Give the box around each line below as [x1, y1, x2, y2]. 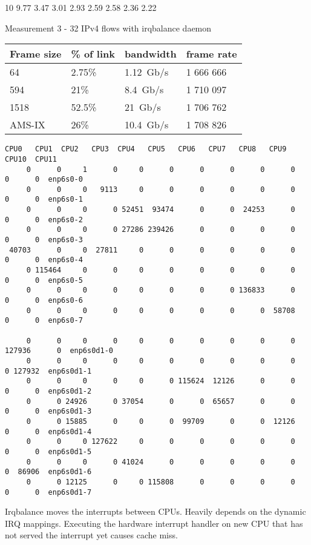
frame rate [186, 47, 237, 61]
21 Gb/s [125, 100, 161, 114]
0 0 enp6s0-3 [5, 236, 83, 245]
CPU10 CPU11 [5, 154, 57, 163]
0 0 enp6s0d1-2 [5, 386, 92, 395]
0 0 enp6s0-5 [5, 276, 83, 285]
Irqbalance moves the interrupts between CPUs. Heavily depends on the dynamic [5, 505, 306, 518]
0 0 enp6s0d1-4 [5, 427, 92, 436]
